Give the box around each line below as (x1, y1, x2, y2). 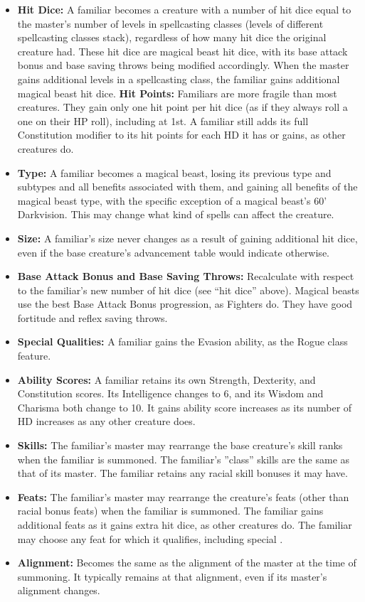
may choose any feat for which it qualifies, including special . (17, 531, 283, 546)
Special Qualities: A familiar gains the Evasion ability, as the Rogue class (17, 334, 348, 349)
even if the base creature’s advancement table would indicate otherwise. (17, 244, 329, 259)
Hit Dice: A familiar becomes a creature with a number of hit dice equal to (17, 2, 351, 16)
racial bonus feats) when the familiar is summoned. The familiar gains (17, 503, 324, 518)
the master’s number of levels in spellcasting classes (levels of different (17, 16, 324, 31)
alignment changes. (17, 583, 100, 598)
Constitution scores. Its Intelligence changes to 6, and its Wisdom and (17, 386, 324, 401)
